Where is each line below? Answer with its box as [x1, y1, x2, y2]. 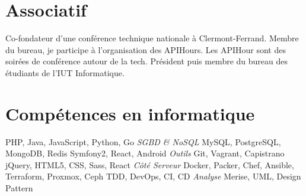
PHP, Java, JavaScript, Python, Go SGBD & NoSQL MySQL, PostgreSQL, [5, 135, 281, 148]
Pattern [5, 182, 33, 194]
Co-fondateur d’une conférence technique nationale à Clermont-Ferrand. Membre [5, 32, 299, 44]
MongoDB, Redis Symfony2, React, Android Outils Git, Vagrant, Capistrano [5, 147, 285, 159]
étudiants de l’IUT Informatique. [5, 66, 125, 79]
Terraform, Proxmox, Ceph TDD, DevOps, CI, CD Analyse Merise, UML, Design [5, 170, 301, 182]
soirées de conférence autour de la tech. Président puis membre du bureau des [5, 55, 288, 67]
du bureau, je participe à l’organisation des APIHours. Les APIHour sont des [5, 43, 286, 55]
